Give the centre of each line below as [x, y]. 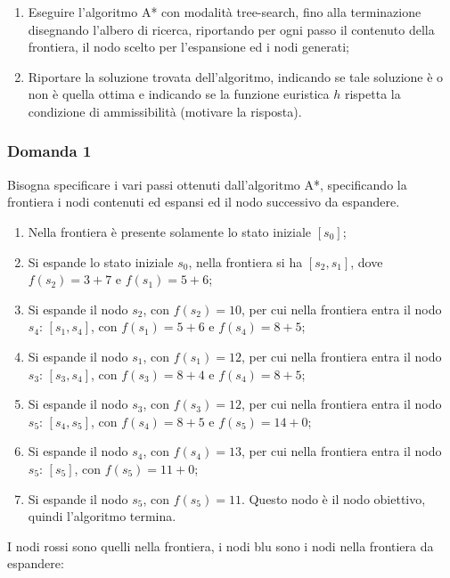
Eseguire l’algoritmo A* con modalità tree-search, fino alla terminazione [225, 12]
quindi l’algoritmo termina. [102, 516]
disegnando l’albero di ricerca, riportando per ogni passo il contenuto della [231, 29]
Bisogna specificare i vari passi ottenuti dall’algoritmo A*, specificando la [207, 184]
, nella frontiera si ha [245, 261]
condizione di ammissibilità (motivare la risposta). [165, 111]
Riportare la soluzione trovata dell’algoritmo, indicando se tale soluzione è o [236, 76]
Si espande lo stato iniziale [101, 261]
